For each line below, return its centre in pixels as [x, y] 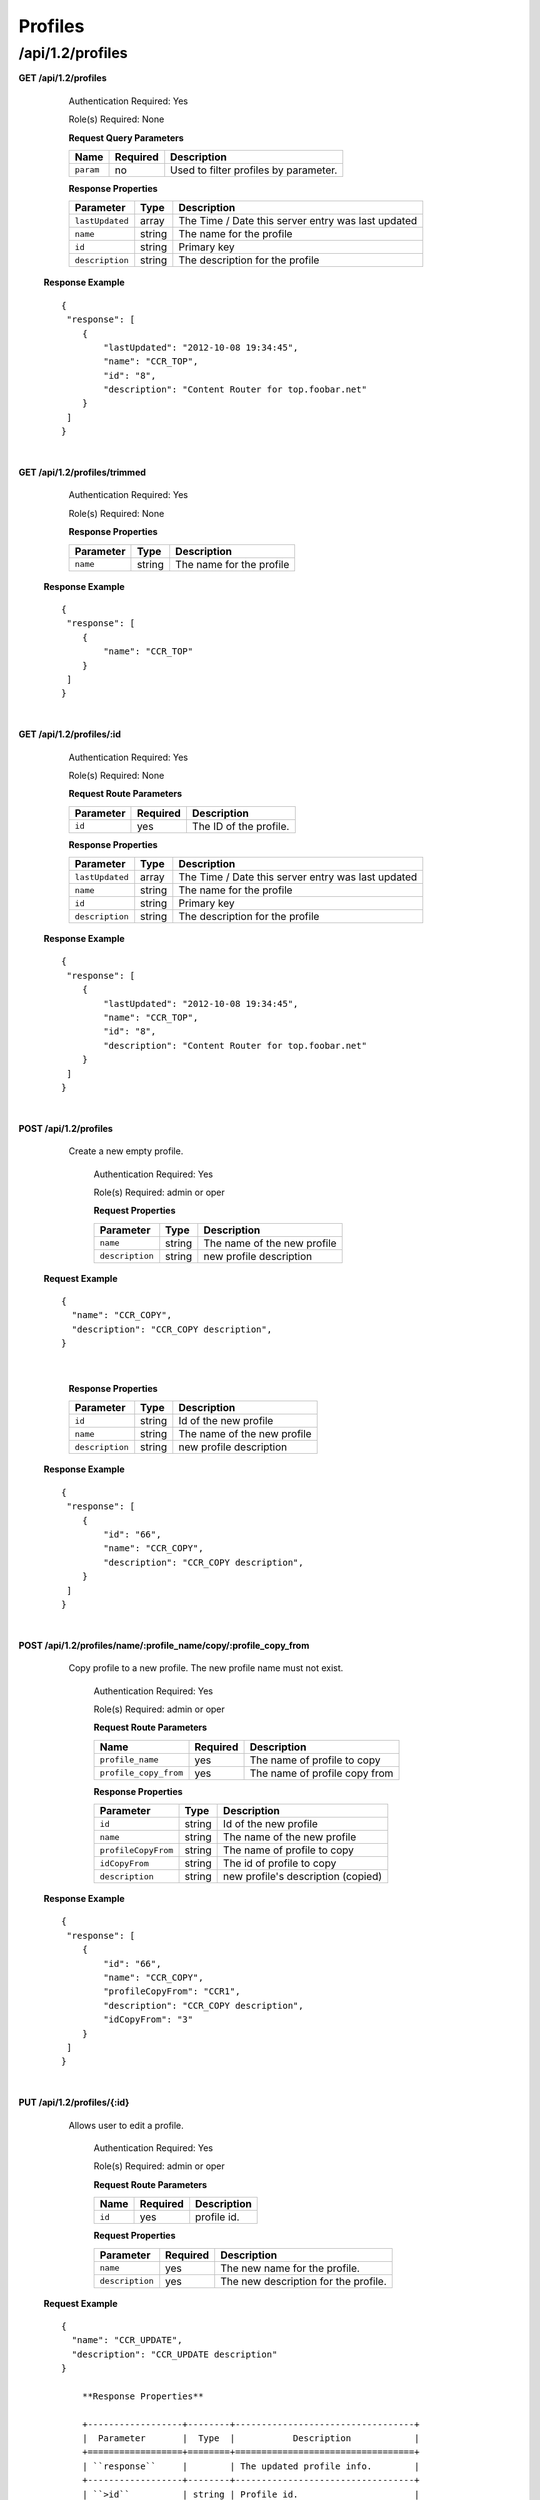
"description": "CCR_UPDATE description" [174, 2354]
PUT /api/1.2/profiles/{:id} [74, 2102]
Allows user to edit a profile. [126, 2125]
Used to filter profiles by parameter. [254, 170]
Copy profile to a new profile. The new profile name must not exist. [206, 1668]
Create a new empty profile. [126, 1151]
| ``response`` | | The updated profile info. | [250, 2466]
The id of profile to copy [280, 1863]
